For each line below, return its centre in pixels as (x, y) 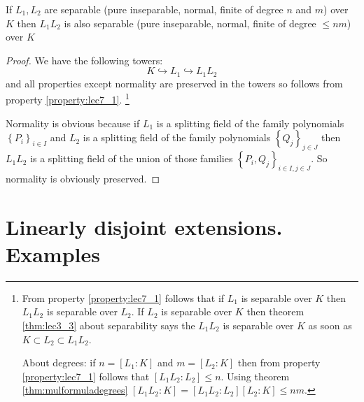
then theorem (275, 311)
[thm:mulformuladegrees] (75, 390)
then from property (279, 362)
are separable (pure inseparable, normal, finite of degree (164, 9)
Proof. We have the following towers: (84, 60)
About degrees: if (59, 362)
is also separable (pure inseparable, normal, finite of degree (190, 23)
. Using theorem (255, 376)
